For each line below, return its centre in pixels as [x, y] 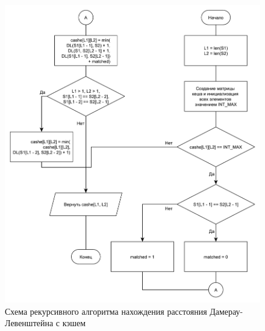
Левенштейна [29, 323]
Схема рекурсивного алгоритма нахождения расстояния [106, 311]
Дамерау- [226, 311]
